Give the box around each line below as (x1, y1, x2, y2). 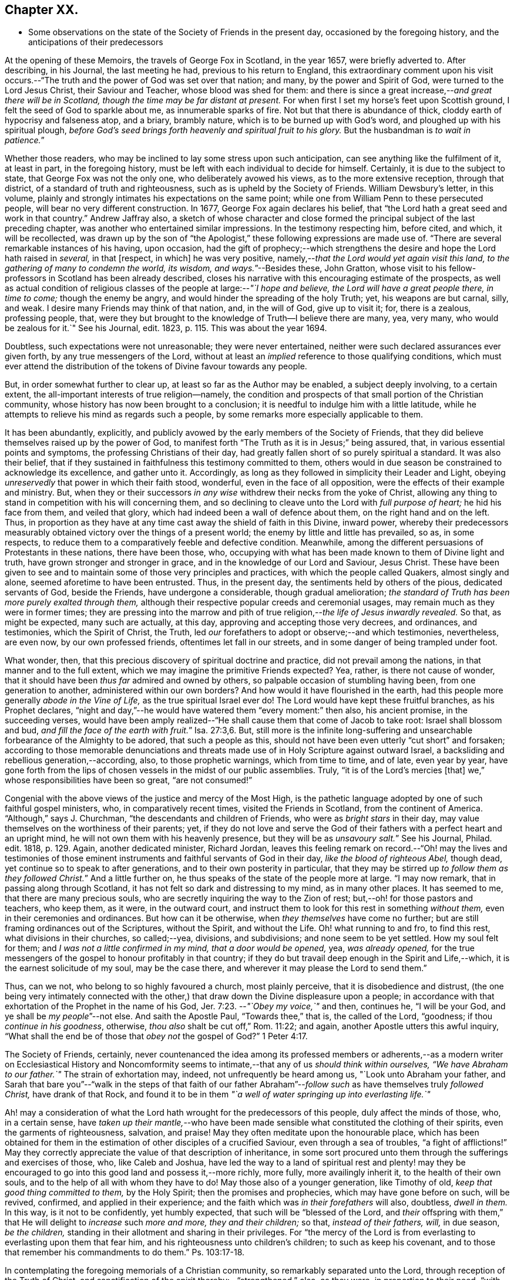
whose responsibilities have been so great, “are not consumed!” (5, 775, 253, 786)
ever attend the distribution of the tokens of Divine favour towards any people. (5, 361, 307, 372)
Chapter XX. (5, 2, 79, 17)
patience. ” (5, 135, 45, 146)
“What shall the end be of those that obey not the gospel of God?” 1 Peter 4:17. (5, 1031, 308, 1042)
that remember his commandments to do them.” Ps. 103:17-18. (5, 1247, 245, 1258)
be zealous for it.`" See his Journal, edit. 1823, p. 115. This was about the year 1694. (5, 323, 327, 334)
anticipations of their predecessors (28, 37, 163, 48)
